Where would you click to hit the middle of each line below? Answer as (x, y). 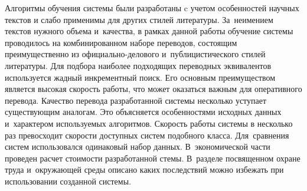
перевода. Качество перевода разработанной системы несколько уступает (136, 100)
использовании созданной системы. (68, 181)
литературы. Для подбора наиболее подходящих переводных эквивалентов (138, 65)
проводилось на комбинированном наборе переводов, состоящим (121, 42)
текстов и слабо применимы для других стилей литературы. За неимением (139, 19)
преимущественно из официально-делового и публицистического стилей (135, 54)
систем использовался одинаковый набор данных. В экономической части (138, 146)
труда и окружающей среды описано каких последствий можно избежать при (144, 169)
